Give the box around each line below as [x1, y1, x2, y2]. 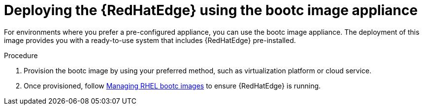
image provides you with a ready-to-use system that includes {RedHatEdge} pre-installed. [4, 36, 296, 44]
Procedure [4, 51, 38, 60]
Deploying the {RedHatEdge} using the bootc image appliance [4, 2, 418, 19]
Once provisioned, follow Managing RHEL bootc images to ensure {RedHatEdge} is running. [24, 81, 321, 90]
